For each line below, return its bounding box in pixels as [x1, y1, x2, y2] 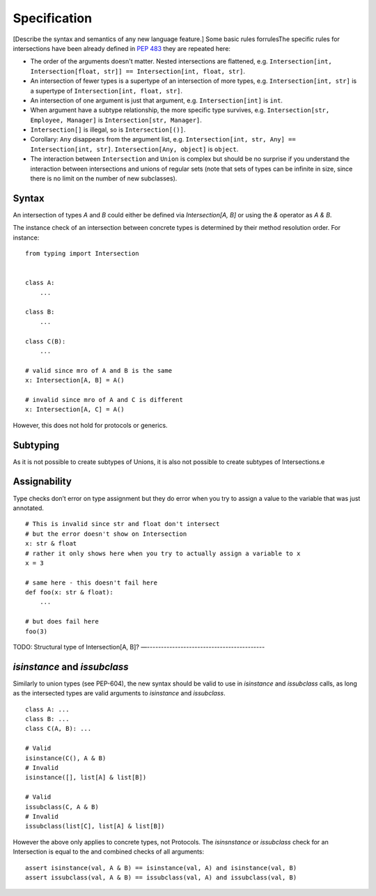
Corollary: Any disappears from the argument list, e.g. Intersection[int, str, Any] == [30, 135, 296, 144]
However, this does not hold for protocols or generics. [13, 421, 168, 429]
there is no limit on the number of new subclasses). [30, 174, 178, 183]
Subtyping [13, 439, 60, 451]
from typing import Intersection [25, 249, 139, 258]
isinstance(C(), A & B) [25, 754, 107, 762]
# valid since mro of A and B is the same [25, 366, 173, 374]
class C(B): [25, 337, 66, 345]
